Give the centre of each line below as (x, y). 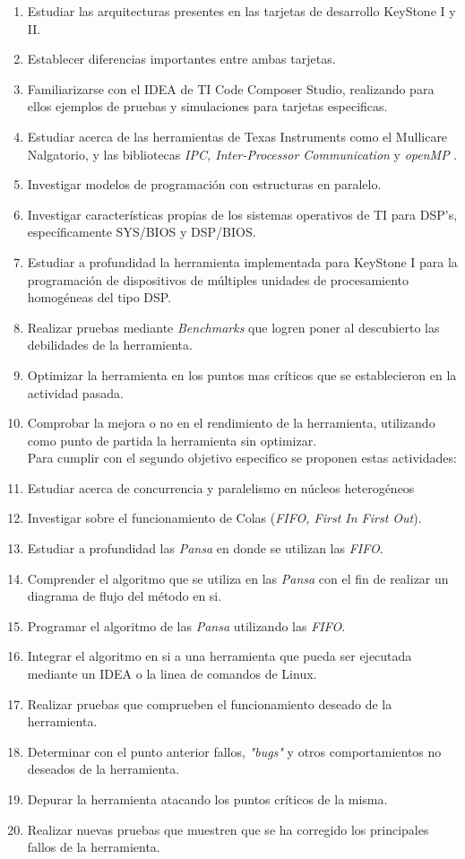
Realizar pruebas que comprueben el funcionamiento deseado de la (210, 703)
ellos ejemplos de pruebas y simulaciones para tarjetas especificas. (207, 106)
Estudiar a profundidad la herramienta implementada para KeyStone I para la (242, 261)
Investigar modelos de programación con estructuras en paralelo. (204, 184)
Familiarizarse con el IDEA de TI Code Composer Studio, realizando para (231, 88)
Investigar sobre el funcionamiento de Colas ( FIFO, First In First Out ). (224, 518)
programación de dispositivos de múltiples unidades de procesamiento (218, 279)
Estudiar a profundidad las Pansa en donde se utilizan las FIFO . (205, 548)
